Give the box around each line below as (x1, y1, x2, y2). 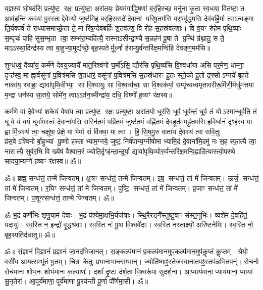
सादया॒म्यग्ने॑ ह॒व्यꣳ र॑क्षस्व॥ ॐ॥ (5, 156, 81, 166)
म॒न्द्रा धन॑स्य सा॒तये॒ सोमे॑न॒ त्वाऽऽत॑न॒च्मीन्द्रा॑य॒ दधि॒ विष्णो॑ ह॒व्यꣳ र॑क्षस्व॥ (5, 89, 172, 100)
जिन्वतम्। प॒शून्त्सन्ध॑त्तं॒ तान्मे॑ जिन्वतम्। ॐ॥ (5, 192, 114, 203)
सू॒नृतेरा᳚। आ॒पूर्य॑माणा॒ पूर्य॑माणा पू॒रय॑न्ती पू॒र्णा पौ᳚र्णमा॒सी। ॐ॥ (5, 276, 148, 286)
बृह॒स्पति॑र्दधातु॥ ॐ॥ (5, 229, 55, 239)
